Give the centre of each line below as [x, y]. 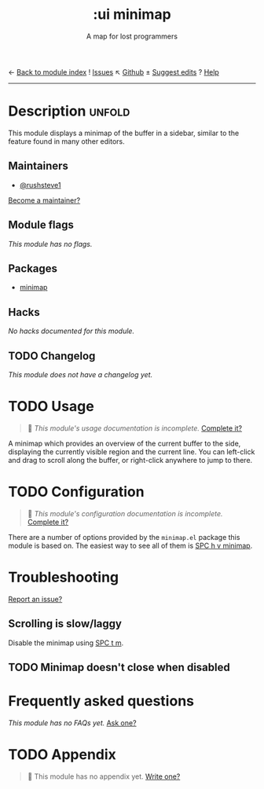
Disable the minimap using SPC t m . [66, 643]
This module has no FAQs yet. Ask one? [72, 723]
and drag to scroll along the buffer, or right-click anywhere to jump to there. [130, 460]
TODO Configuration [76, 492]
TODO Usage [51, 407]
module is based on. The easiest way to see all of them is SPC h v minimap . [130, 545]
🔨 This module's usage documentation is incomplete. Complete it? [134, 428]
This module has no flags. [50, 244]
